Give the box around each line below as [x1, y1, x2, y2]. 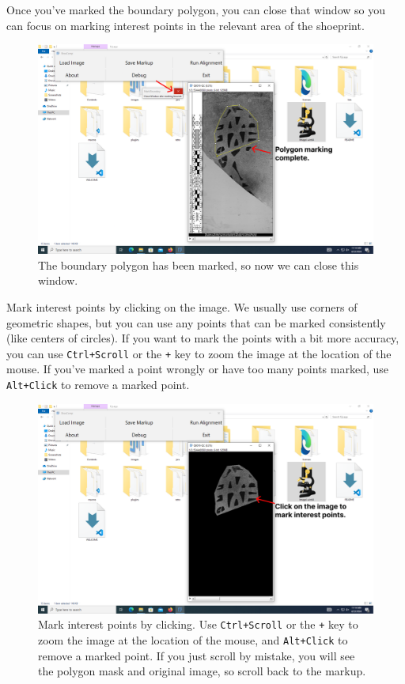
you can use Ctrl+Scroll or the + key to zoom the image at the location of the [6, 345, 392, 361]
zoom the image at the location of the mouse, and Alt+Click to [38, 631, 348, 648]
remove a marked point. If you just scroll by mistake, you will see [38, 647, 355, 663]
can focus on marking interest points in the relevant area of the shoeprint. [6, 17, 365, 33]
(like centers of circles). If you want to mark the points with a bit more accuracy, [6, 330, 399, 346]
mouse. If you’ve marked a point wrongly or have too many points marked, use [6, 361, 388, 377]
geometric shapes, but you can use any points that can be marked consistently [6, 314, 386, 331]
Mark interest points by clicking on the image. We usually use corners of [6, 298, 358, 315]
